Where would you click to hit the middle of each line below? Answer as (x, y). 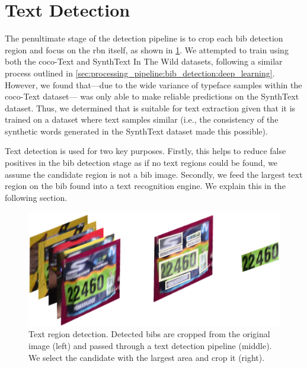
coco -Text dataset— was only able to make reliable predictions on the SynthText (152, 96)
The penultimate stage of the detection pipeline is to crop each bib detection (144, 38)
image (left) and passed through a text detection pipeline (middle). (150, 345)
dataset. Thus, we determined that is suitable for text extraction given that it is (150, 108)
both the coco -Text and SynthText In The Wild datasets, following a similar (144, 61)
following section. (36, 197)
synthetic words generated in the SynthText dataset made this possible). (136, 131)
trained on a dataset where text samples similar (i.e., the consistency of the (142, 119)
